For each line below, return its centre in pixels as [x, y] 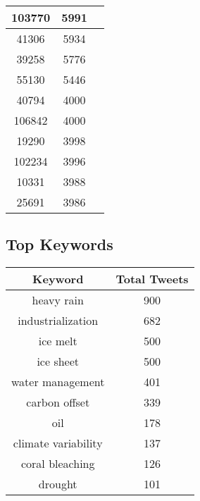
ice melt [58, 341]
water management [58, 382]
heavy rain [58, 300]
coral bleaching [58, 464]
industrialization [58, 321]
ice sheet [58, 361]
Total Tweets [152, 279]
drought [58, 484]
